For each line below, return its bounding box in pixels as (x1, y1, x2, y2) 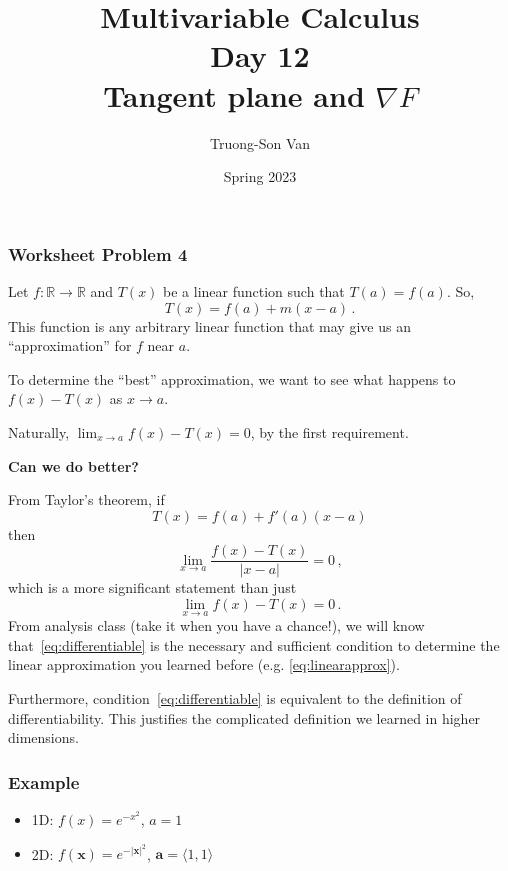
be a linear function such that (163, 280, 345, 301)
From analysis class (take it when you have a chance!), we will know (8, 615, 425, 636)
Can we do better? (8, 455, 139, 476)
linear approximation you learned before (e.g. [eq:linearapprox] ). (8, 654, 400, 675)
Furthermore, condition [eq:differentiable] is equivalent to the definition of (8, 687, 462, 708)
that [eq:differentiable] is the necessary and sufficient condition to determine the (8, 634, 500, 655)
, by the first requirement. (250, 421, 409, 442)
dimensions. (8, 727, 79, 748)
